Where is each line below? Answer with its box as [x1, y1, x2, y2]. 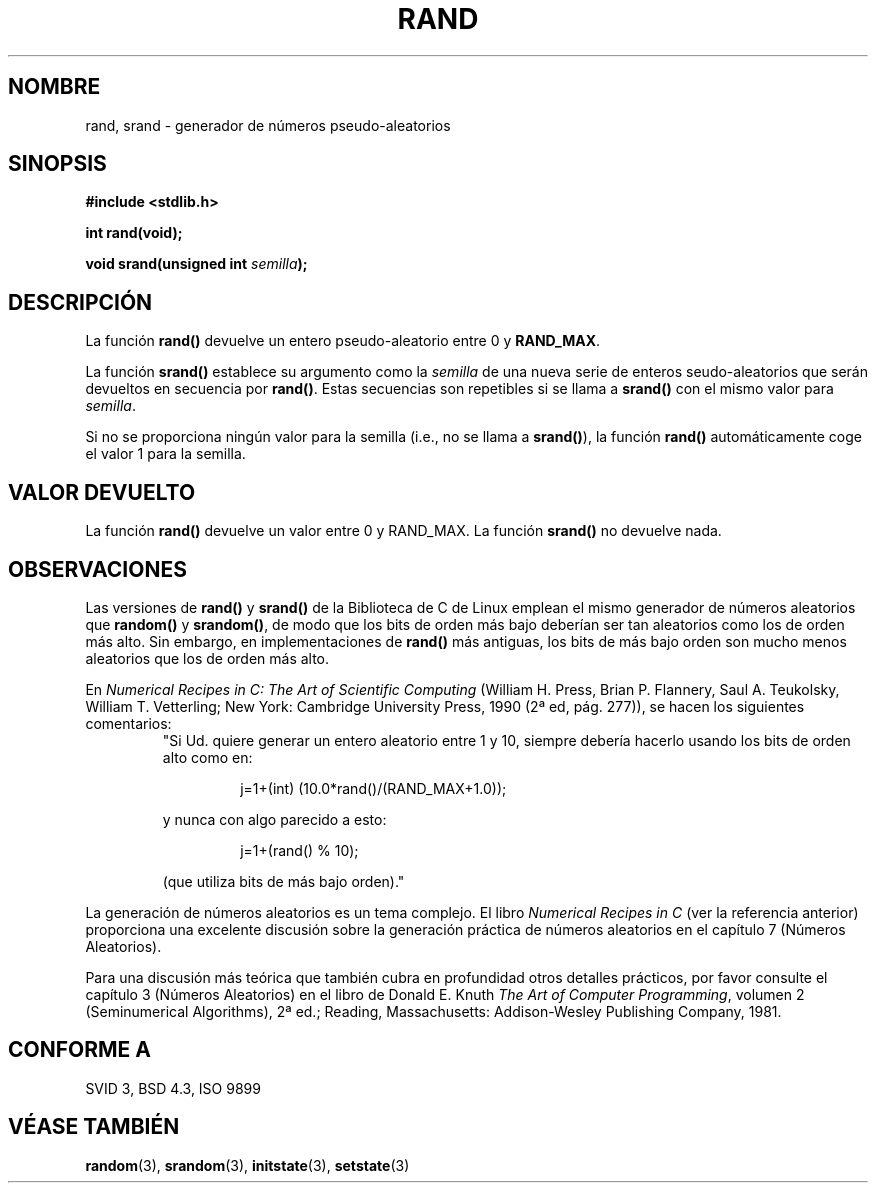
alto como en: [162, 748, 253, 766]
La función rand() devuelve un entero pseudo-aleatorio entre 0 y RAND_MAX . [85, 332, 601, 350]
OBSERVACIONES [8, 556, 187, 582]
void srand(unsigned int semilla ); [85, 255, 308, 273]
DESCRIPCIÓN [8, 289, 153, 315]
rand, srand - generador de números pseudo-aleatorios [85, 116, 451, 134]
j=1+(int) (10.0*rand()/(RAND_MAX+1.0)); [240, 779, 507, 797]
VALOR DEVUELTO [8, 479, 196, 505]
